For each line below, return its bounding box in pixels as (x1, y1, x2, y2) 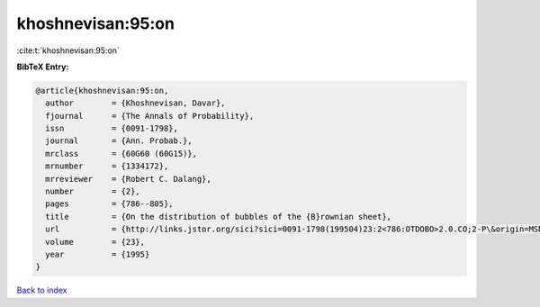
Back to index (16, 284, 67, 296)
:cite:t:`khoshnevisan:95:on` (16, 45, 121, 56)
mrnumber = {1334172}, (45, 161, 169, 171)
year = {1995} (45, 249, 150, 259)
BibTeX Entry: (16, 61, 69, 72)
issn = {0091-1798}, (45, 123, 179, 134)
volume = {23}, (45, 237, 146, 247)
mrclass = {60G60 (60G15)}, (45, 149, 198, 158)
